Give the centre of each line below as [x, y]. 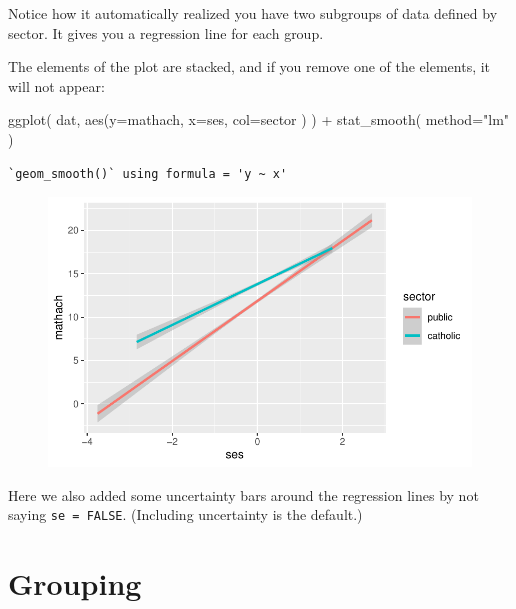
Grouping [75, 583]
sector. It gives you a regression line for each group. [166, 32]
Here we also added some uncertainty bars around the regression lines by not [243, 494]
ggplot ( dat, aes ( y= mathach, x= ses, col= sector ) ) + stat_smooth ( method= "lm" [259, 119]
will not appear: [56, 85]
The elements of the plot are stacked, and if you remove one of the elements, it [249, 66]
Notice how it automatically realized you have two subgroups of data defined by [253, 13]
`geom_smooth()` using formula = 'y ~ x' [148, 173]
